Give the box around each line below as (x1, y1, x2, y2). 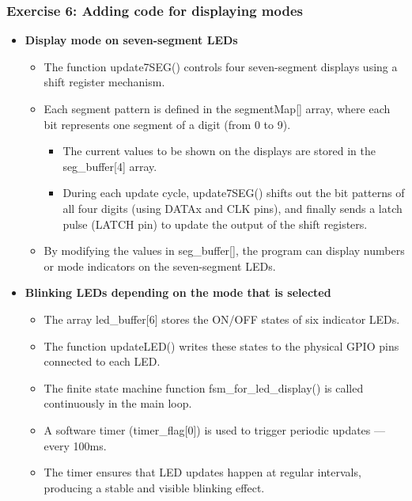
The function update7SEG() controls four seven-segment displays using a (43, 58, 398, 74)
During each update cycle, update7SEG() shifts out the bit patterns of (62, 184, 405, 201)
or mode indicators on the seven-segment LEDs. (43, 257, 276, 274)
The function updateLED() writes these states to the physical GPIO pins (43, 337, 399, 354)
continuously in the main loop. (43, 395, 192, 412)
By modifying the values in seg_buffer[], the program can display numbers (43, 242, 405, 259)
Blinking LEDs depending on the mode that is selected (25, 284, 331, 301)
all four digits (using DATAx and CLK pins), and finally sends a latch (62, 199, 403, 216)
